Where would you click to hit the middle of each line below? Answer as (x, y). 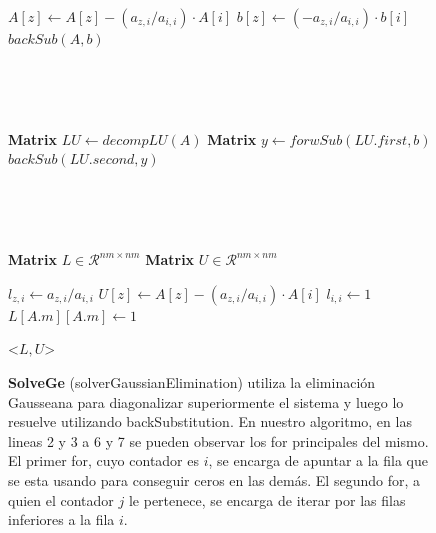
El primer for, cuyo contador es (103, 460)
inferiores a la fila (61, 519)
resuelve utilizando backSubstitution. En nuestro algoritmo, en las (210, 421)
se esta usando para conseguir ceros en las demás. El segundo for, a (214, 479)
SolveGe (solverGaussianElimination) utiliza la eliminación (192, 381)
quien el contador (61, 499)
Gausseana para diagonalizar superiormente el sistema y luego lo (206, 401)
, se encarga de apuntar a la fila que (318, 460)
